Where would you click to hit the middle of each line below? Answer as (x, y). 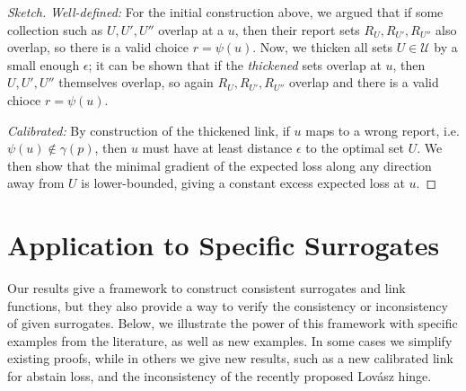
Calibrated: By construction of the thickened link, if (149, 130)
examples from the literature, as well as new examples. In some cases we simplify (230, 340)
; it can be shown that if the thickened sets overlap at (235, 64)
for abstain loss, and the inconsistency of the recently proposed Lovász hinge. (220, 376)
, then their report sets (297, 29)
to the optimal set (355, 148)
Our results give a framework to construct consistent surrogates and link (207, 288)
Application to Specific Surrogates (224, 245)
